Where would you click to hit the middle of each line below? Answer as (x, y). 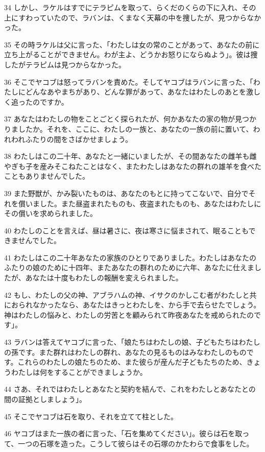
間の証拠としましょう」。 (45, 399)
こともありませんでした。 (47, 176)
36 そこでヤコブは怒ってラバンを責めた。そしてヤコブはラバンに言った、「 (129, 81)
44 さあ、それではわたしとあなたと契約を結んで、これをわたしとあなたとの (130, 389)
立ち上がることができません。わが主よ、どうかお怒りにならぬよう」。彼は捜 (131, 54)
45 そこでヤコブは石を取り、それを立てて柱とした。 (91, 416)
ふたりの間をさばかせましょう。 (79, 139)
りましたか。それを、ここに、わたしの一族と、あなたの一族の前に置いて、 (129, 128)
